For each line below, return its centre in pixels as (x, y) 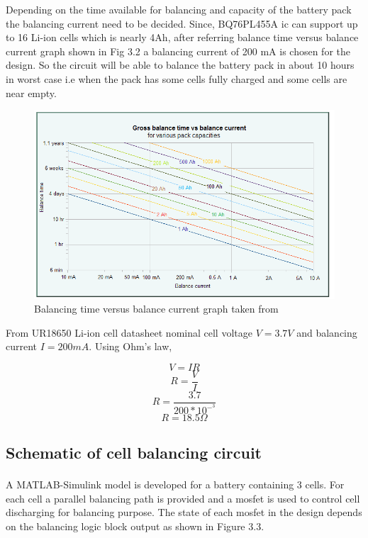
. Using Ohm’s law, (130, 346)
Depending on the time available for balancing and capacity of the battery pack (179, 9)
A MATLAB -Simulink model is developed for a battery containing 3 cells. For (175, 484)
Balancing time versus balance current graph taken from (156, 309)
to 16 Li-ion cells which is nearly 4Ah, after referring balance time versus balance (182, 37)
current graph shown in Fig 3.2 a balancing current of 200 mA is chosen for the (178, 51)
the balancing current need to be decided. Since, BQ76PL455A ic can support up (182, 23)
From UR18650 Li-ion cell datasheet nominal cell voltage (129, 332)
